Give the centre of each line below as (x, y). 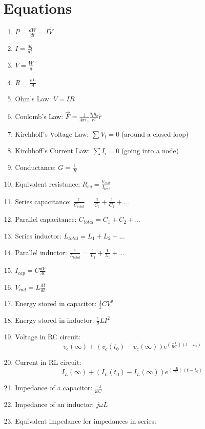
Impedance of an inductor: (54, 404)
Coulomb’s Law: (39, 116)
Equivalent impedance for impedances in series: (85, 420)
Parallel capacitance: (46, 219)
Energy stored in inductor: (54, 320)
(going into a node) (150, 151)
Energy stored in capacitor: (56, 303)
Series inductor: (38, 236)
